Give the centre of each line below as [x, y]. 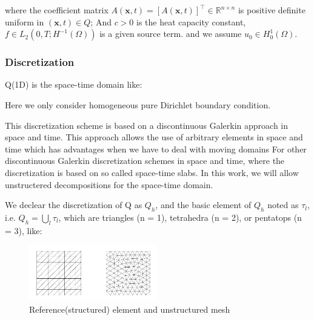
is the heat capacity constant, [191, 21]
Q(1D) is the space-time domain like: [74, 84]
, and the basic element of [203, 205]
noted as [283, 205]
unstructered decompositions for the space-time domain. [109, 184]
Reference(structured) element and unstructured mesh [130, 309]
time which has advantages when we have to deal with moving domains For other [156, 149]
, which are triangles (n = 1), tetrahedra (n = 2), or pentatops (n [180, 217]
